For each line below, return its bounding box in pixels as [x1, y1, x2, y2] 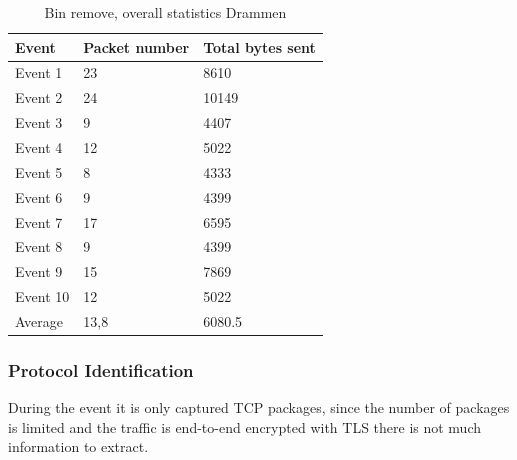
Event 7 [15, 211, 63, 232]
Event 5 [15, 161, 63, 182]
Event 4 [15, 136, 63, 157]
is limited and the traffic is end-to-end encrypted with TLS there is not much [8, 416, 482, 437]
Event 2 [15, 87, 63, 108]
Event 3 [15, 112, 63, 133]
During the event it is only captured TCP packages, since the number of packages [8, 397, 510, 418]
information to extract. [8, 436, 149, 457]
